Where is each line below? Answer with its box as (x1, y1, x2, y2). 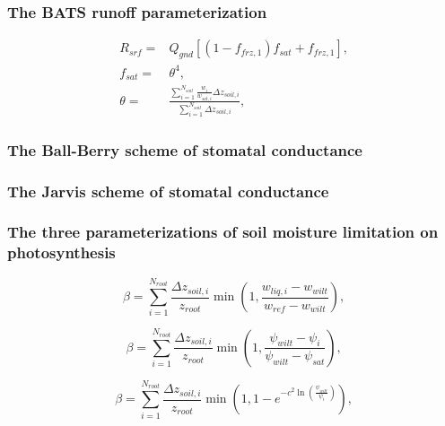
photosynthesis (7, 241, 116, 264)
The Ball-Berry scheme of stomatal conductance (7, 138, 362, 161)
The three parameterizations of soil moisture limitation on (7, 221, 439, 243)
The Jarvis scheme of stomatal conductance (7, 179, 329, 202)
